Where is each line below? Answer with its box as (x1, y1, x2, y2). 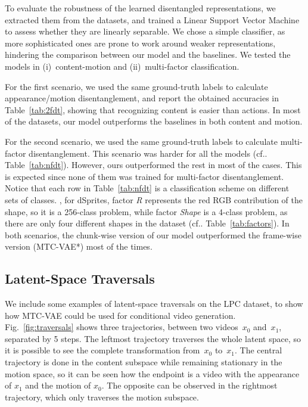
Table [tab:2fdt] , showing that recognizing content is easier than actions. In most (5, 103, 301, 116)
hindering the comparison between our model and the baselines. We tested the (5, 48, 291, 61)
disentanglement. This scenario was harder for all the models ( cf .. (29, 147, 267, 159)
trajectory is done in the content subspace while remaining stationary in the (5, 356, 282, 368)
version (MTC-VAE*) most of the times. (5, 240, 153, 253)
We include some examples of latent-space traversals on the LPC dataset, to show (5, 297, 303, 310)
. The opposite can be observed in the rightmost (101, 379, 278, 392)
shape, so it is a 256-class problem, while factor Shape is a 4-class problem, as (5, 205, 288, 218)
